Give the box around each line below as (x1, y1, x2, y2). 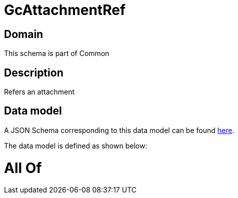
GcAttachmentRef (4, 1, 126, 18)
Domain (4, 27, 43, 40)
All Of (4, 159, 42, 176)
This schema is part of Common (4, 49, 109, 58)
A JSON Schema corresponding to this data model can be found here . (4, 125, 234, 134)
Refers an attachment (4, 87, 75, 96)
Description (4, 66, 63, 79)
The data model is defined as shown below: (4, 141, 147, 150)
